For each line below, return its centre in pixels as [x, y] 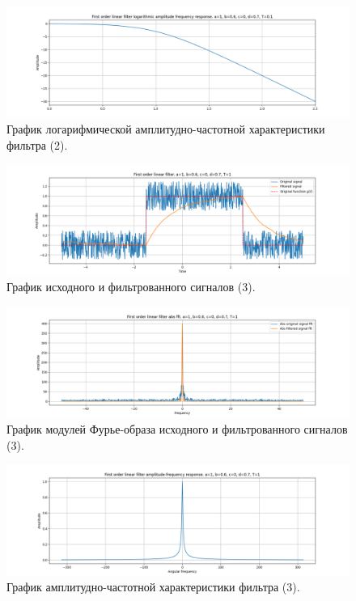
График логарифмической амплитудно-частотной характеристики [166, 129]
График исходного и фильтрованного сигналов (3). [131, 287]
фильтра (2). [37, 144]
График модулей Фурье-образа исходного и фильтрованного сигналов [177, 428]
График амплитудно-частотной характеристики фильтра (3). [153, 587]
